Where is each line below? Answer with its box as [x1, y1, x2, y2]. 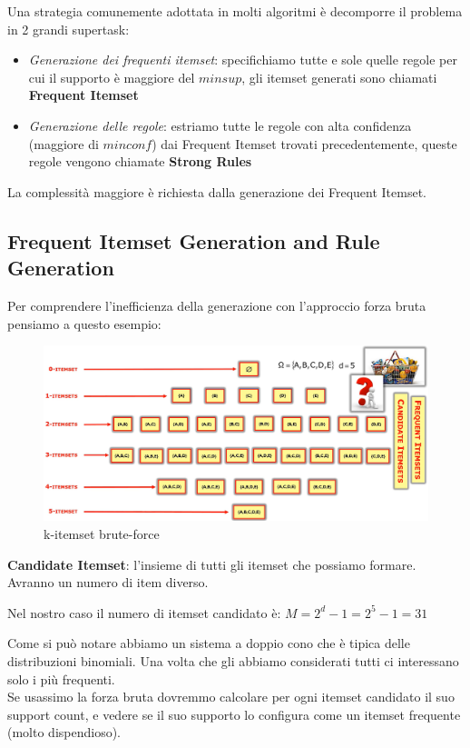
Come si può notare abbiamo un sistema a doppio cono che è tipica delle [7, 633, 410, 653]
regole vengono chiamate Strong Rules [28, 152, 252, 171]
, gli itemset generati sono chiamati [241, 67, 437, 86]
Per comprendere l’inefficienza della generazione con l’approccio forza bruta [7, 295, 426, 314]
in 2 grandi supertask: [7, 19, 130, 38]
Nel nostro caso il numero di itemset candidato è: [7, 603, 281, 622]
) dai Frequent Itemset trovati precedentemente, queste [152, 134, 457, 153]
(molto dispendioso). [7, 723, 122, 742]
